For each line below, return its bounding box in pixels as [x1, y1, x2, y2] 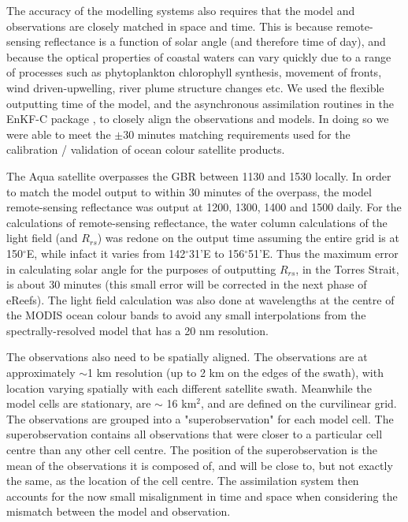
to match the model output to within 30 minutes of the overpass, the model [6, 183, 372, 199]
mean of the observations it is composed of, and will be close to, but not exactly [6, 457, 393, 473]
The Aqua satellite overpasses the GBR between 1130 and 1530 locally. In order [6, 167, 391, 184]
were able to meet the [6, 125, 111, 142]
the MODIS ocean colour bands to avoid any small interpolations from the [6, 307, 366, 323]
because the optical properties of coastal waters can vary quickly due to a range [6, 48, 391, 65]
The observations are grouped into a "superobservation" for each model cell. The [6, 410, 394, 427]
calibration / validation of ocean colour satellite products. [6, 141, 285, 158]
